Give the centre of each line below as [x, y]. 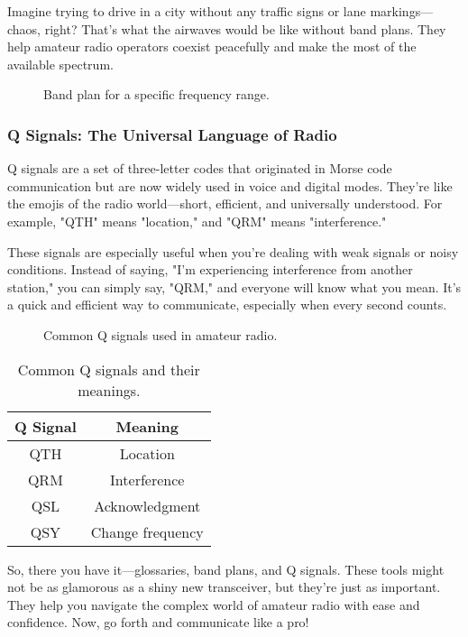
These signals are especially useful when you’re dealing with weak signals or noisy [233, 251]
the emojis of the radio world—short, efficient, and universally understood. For [225, 203]
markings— [402, 11]
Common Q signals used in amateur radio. [161, 334]
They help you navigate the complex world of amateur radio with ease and [214, 604]
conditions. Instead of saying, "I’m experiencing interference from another [210, 269]
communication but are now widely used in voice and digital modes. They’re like [230, 185]
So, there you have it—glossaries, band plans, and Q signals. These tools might [226, 569]
